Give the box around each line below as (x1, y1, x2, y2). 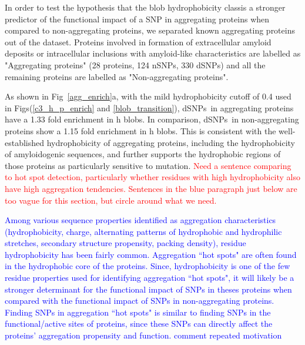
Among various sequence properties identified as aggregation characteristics (5, 214, 276, 226)
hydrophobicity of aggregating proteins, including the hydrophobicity (46, 136, 295, 148)
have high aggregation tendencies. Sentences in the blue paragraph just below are (5, 182, 297, 194)
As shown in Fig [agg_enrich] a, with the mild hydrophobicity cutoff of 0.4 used (5, 90, 291, 102)
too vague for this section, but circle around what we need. (5, 194, 217, 206)
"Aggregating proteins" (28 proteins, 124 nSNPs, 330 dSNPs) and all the (5, 58, 266, 71)
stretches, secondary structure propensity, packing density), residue (5, 237, 246, 249)
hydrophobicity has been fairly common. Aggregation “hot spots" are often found (5, 248, 297, 260)
